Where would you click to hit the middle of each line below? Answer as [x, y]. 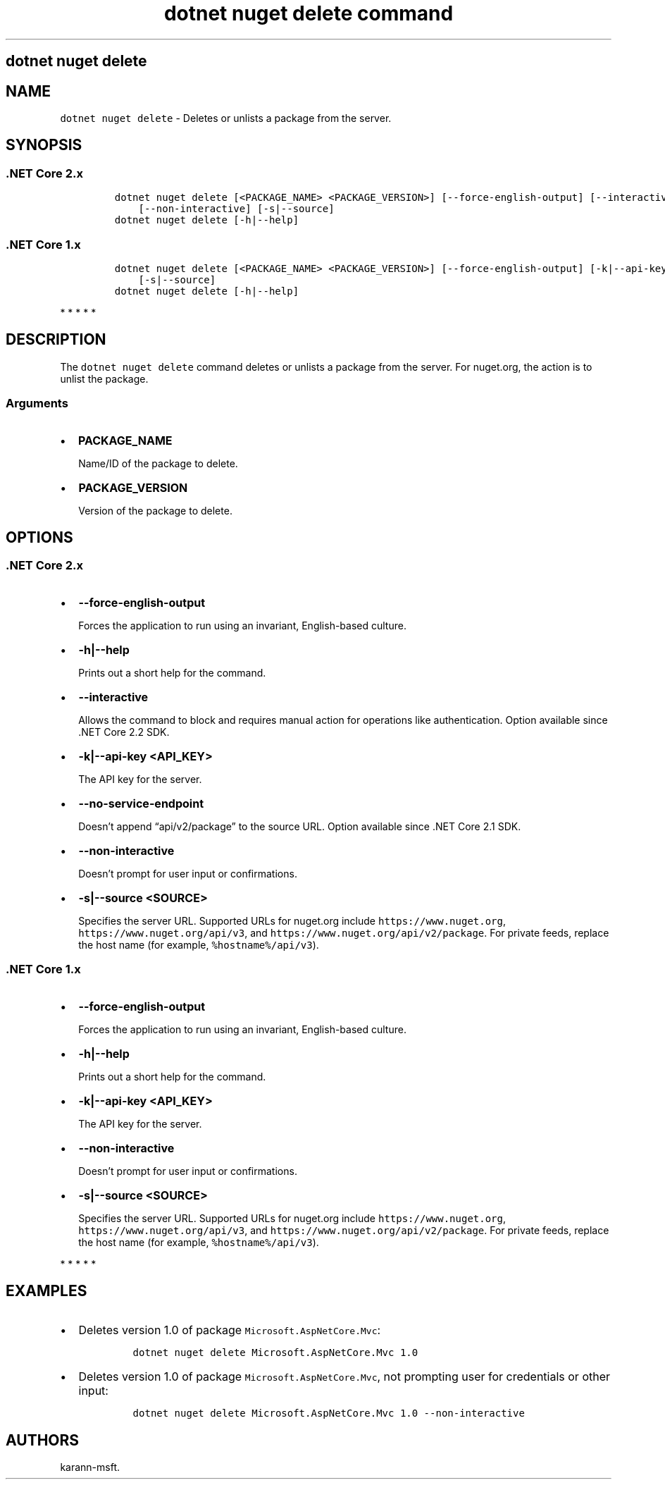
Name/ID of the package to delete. [158, 463]
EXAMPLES [46, 1290]
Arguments [37, 403]
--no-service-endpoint [141, 803]
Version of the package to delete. [155, 510]
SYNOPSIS [44, 145]
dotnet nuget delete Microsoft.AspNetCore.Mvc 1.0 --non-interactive [329, 1413]
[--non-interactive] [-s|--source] [236, 209]
